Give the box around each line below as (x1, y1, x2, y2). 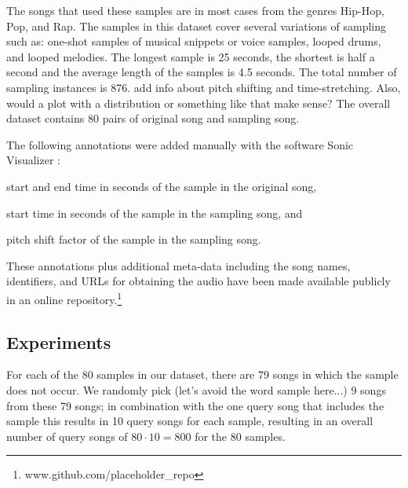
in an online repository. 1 (6, 288, 122, 307)
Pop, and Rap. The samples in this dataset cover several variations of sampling (6, 17, 387, 34)
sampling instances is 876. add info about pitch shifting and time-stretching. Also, (6, 79, 401, 95)
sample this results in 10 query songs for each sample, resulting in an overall (6, 413, 373, 429)
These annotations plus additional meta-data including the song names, (6, 257, 351, 273)
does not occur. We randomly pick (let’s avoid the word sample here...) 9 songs (6, 381, 386, 398)
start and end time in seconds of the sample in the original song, (6, 178, 317, 194)
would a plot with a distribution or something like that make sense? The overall (6, 94, 391, 111)
